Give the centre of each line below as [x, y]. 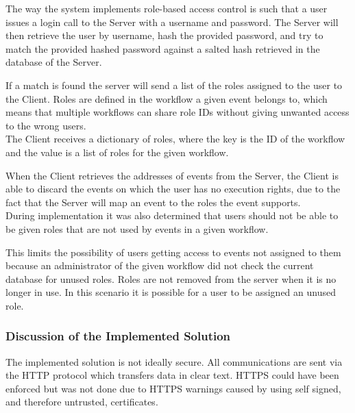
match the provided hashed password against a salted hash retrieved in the [163, 48]
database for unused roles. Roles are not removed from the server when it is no [171, 278]
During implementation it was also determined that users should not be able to [172, 215]
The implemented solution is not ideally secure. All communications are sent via [174, 361]
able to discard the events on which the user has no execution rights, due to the [173, 189]
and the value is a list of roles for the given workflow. [117, 152]
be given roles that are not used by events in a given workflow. [137, 228]
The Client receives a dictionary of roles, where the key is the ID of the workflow [175, 139]
